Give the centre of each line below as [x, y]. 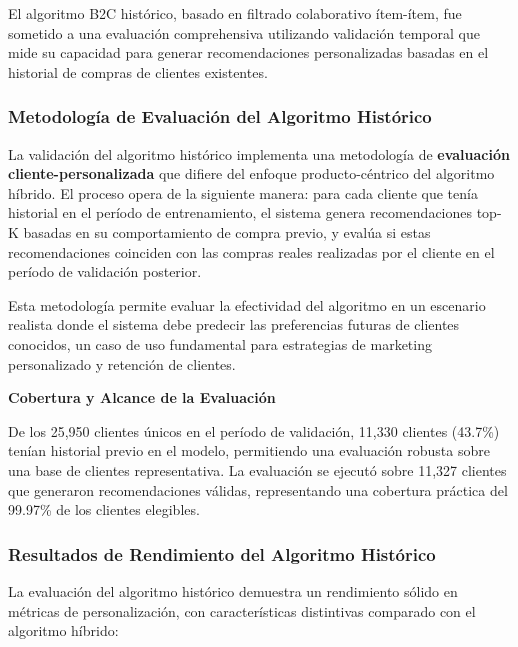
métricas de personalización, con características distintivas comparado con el [242, 610]
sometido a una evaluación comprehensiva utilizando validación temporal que [244, 32]
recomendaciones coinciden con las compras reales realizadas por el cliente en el [251, 251]
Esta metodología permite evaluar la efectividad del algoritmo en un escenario [247, 304]
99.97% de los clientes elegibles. [104, 509]
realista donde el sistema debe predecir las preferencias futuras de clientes [234, 324]
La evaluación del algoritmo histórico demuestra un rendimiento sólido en [233, 590]
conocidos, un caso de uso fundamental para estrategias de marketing [220, 343]
